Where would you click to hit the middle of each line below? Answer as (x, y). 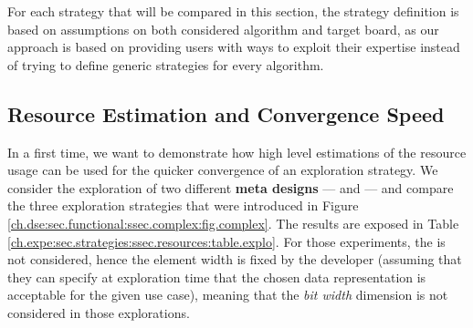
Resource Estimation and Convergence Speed (226, 113)
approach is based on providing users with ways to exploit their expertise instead (234, 47)
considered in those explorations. (99, 312)
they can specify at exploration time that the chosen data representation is (217, 277)
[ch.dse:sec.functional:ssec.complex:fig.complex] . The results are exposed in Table (233, 223)
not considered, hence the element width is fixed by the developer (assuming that (235, 259)
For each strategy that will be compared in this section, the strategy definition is (233, 11)
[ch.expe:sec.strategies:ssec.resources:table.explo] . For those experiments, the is (226, 241)
